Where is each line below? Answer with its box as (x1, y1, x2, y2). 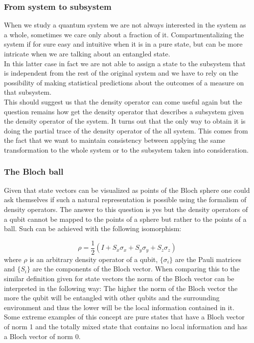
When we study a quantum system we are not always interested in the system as (4, 20, 246, 30)
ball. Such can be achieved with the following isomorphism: (4, 223, 182, 234)
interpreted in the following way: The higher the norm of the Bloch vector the (4, 283, 238, 293)
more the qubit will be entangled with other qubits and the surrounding (4, 292, 220, 303)
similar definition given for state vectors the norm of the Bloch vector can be (4, 273, 234, 283)
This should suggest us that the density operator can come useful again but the (4, 96, 242, 106)
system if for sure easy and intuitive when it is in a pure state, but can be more (4, 39, 243, 49)
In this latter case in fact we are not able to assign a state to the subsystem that (4, 58, 246, 68)
